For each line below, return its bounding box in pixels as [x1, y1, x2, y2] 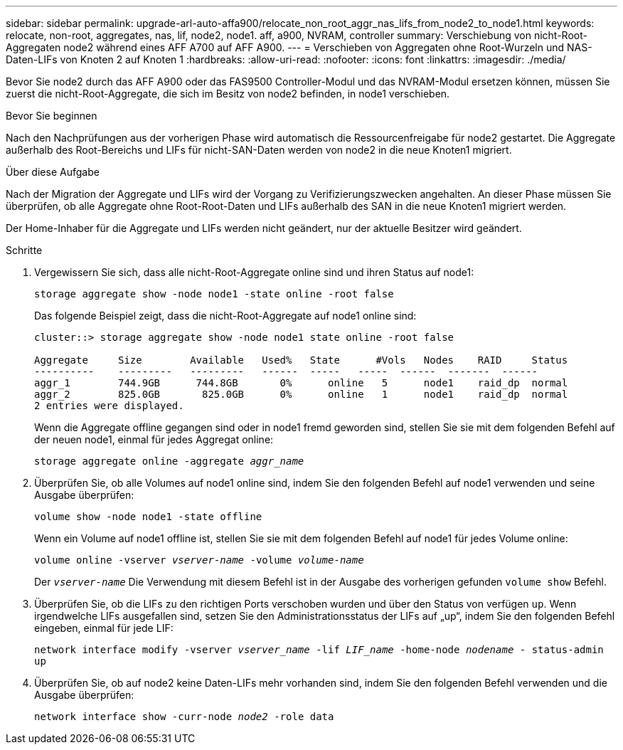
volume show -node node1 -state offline [34, 511, 262, 522]
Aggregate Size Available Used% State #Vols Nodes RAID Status [34, 354, 568, 366]
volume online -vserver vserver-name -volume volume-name [34, 554, 364, 566]
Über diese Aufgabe [6, 166, 100, 178]
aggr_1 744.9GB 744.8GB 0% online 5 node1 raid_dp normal [34, 377, 568, 389]
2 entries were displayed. [34, 400, 184, 411]
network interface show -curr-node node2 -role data [34, 711, 334, 722]
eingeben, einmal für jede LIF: [34, 622, 174, 634]
